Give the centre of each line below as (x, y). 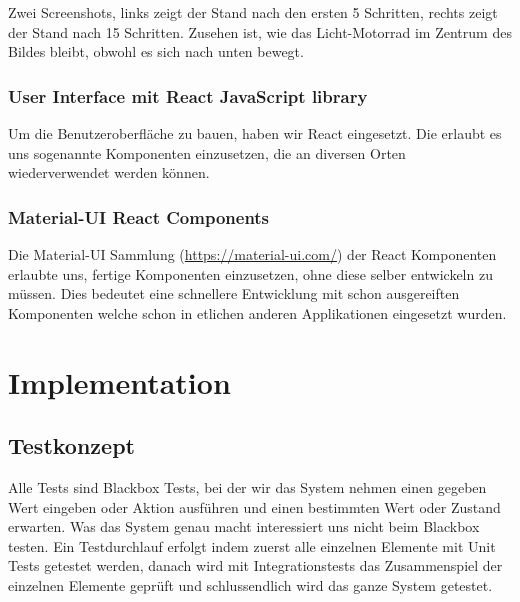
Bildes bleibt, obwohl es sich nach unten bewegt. (156, 51)
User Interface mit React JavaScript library (188, 95)
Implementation (119, 381)
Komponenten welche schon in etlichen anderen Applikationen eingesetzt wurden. (257, 312)
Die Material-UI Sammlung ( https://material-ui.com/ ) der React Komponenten (252, 254)
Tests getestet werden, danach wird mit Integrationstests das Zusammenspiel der (255, 565)
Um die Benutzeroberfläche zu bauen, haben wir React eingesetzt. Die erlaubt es (255, 133)
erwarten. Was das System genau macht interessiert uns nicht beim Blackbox (244, 526)
